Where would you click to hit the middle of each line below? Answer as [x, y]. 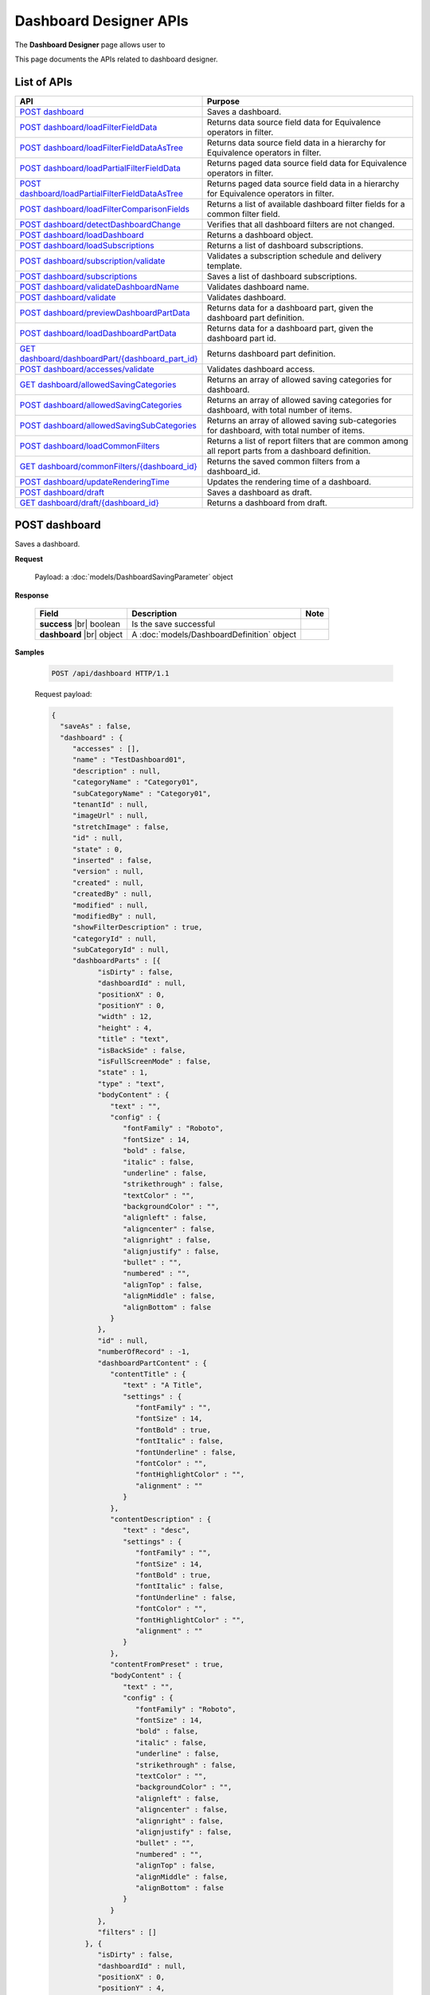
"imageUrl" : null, [110, 816]
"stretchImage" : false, [121, 827]
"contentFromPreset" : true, [167, 1665]
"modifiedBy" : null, [114, 916]
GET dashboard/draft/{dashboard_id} [89, 503]
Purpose [224, 101]
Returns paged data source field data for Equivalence [307, 163]
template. [225, 266]
